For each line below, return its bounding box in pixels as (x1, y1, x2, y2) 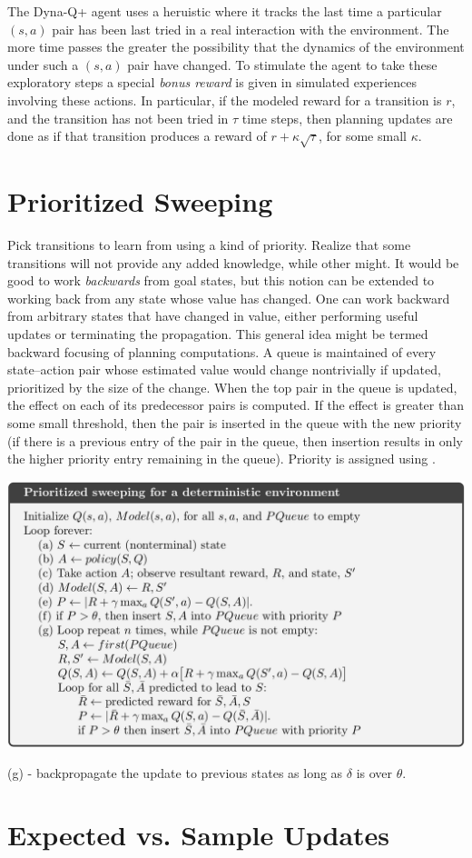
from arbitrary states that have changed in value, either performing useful (7, 306, 418, 325)
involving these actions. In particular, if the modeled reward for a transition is (7, 90, 442, 109)
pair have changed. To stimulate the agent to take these (127, 55, 438, 74)
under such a (7, 55, 79, 74)
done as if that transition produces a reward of (7, 126, 267, 145)
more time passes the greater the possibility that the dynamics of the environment (7, 37, 465, 56)
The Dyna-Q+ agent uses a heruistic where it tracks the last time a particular (7, 2, 442, 20)
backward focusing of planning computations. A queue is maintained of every (7, 342, 437, 361)
